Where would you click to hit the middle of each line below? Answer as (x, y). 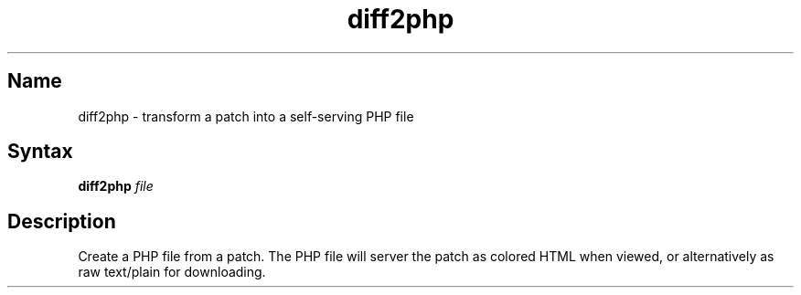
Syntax (40, 152)
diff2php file (116, 186)
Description (62, 221)
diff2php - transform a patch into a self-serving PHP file (246, 116)
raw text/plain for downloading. (172, 272)
